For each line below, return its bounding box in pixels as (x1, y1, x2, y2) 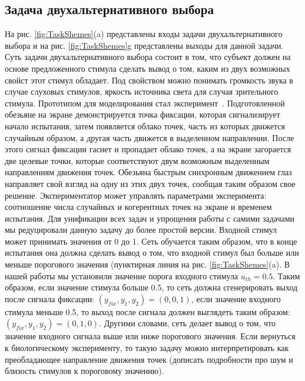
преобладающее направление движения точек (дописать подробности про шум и (5, 353, 293, 365)
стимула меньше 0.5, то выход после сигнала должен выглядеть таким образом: (5, 305, 290, 317)
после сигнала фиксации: (5, 292, 95, 305)
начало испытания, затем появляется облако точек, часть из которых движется (5, 119, 285, 132)
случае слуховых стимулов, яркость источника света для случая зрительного (5, 85, 279, 98)
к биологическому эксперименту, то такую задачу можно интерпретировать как (5, 342, 289, 354)
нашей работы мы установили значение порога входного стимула (5, 269, 238, 282)
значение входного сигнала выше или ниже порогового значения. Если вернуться (5, 330, 296, 342)
